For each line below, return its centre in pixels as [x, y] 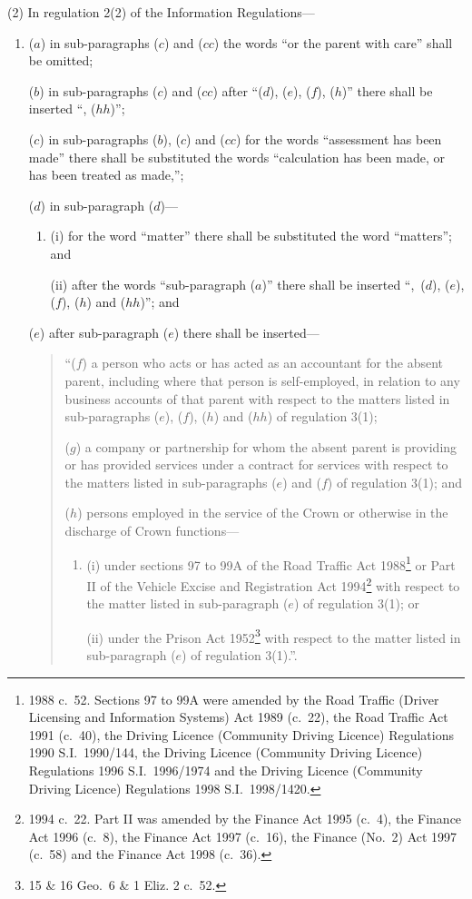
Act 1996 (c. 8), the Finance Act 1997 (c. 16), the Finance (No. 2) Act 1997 [243, 836]
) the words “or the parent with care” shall [333, 42]
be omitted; [61, 60]
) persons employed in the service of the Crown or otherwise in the [263, 513]
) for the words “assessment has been [339, 138]
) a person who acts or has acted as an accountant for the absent [263, 363]
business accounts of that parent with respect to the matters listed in [257, 398]
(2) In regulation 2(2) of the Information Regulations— [161, 12]
